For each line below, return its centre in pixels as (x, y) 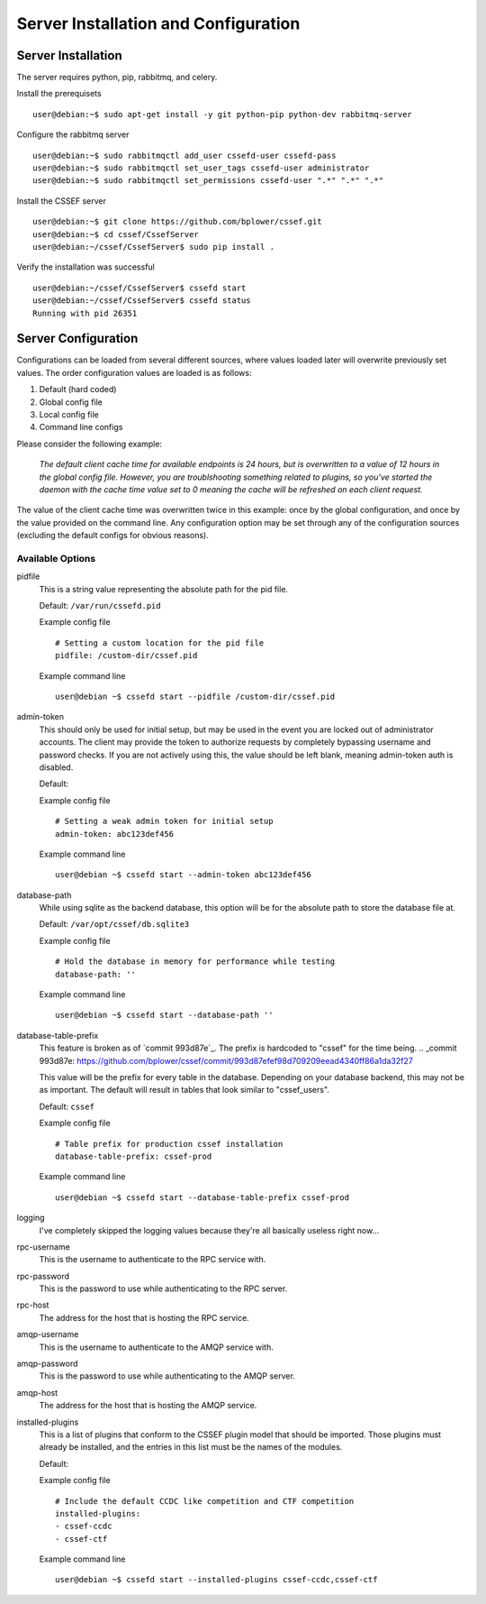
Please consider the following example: (89, 444)
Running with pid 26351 (85, 313)
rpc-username (44, 1247)
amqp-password (47, 1364)
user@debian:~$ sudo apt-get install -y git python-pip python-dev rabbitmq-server (223, 114)
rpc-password (43, 1276)
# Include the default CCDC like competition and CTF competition (205, 1501)
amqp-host (37, 1392)
